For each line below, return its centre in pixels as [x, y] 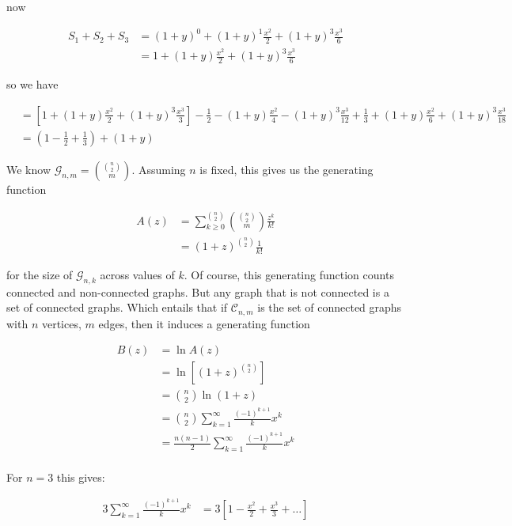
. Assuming [159, 169]
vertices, [61, 323]
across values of [137, 274]
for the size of [40, 274]
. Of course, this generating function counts [289, 274]
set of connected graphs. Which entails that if [117, 307]
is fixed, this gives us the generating [286, 169]
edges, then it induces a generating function [204, 323]
